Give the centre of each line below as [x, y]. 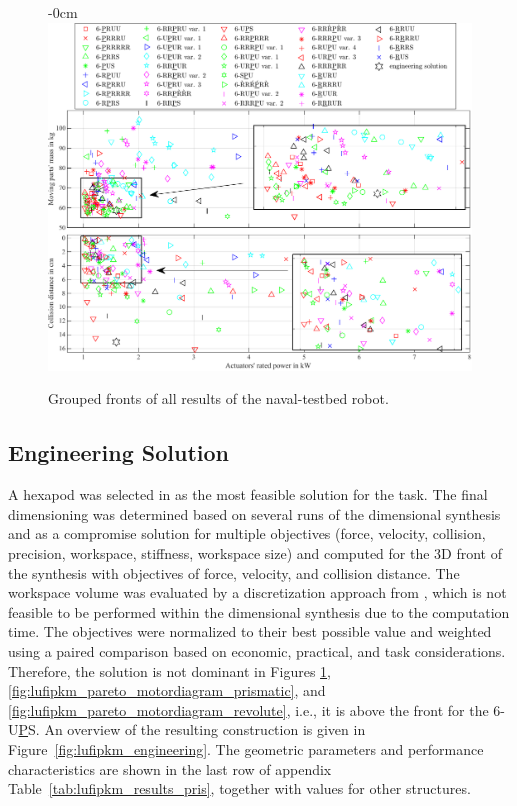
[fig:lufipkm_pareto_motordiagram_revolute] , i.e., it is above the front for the [248, 709]
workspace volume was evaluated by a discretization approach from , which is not [257, 592]
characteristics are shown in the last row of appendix [170, 768]
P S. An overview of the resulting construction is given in [192, 729]
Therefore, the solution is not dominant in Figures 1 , [169, 670]
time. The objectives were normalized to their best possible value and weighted [250, 631]
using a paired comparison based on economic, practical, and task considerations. [257, 650]
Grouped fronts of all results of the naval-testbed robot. [218, 398]
